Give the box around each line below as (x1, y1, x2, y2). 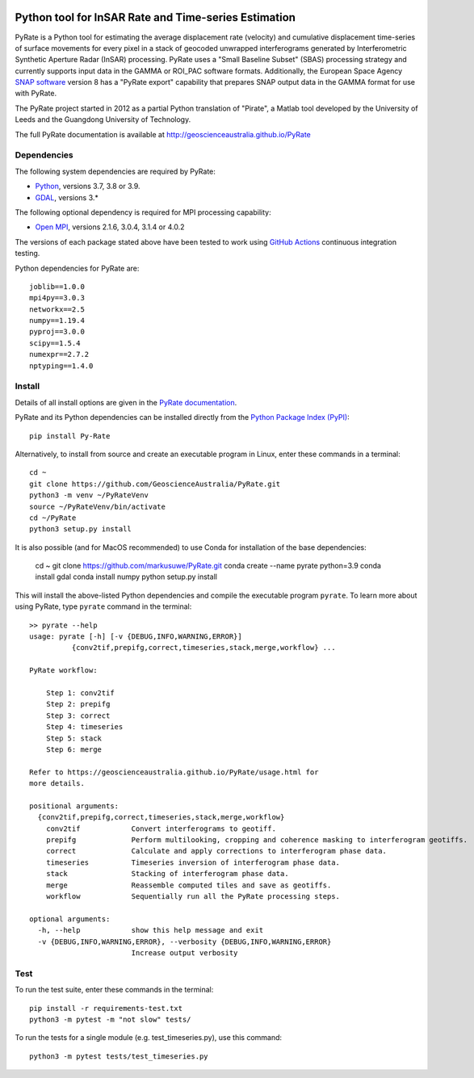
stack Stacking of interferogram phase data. (45, 869, 290, 879)
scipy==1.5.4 (29, 338, 81, 347)
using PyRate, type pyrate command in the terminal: (15, 602, 192, 611)
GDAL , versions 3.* (35, 192, 99, 202)
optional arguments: (29, 914, 111, 924)
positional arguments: (29, 801, 120, 811)
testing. (15, 249, 40, 258)
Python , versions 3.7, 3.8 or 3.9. (35, 182, 141, 191)
